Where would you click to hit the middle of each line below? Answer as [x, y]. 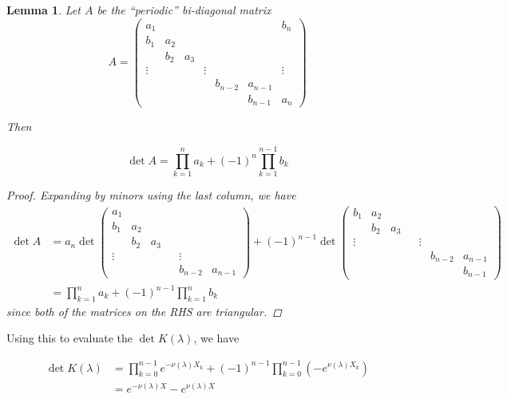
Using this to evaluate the [70, 338]
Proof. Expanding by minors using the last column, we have [151, 194]
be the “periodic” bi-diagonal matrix [184, 10]
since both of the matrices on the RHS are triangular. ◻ [144, 311]
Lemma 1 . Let [44, 10]
